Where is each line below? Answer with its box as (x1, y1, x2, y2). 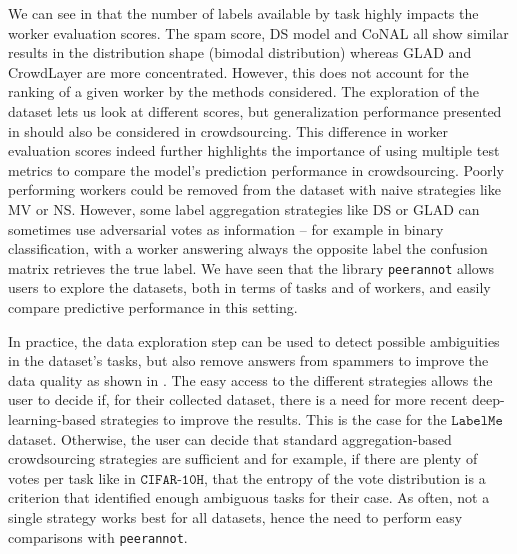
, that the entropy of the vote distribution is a (203, 467, 486, 488)
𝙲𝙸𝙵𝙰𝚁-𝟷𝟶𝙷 (140, 472, 204, 487)
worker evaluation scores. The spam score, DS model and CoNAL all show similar (8, 22, 509, 43)
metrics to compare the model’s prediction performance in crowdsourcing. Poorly (8, 159, 504, 180)
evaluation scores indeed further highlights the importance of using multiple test (8, 140, 500, 161)
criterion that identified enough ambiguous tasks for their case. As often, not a (8, 487, 490, 508)
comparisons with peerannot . (8, 526, 188, 547)
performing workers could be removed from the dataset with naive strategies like (8, 179, 501, 200)
